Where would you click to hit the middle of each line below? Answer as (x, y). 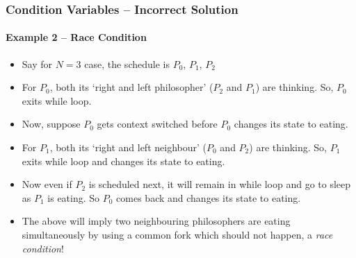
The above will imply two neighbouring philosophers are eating (156, 221)
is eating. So (74, 197)
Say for (37, 63)
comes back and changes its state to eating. (209, 197)
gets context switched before (157, 124)
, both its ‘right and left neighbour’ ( (128, 147)
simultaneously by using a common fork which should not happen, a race (177, 234)
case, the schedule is (127, 63)
